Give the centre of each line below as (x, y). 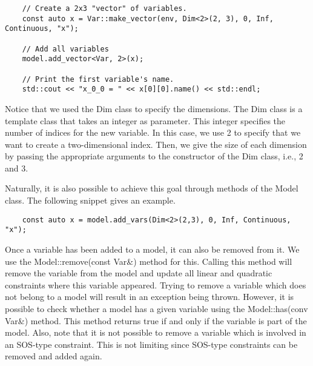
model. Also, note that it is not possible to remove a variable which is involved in (156, 332)
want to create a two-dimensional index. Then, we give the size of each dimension (156, 144)
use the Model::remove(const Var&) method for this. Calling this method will (149, 261)
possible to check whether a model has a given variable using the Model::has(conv (156, 308)
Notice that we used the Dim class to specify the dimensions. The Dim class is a (154, 108)
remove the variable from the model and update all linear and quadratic (139, 273)
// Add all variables (65, 49)
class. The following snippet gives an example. (90, 200)
